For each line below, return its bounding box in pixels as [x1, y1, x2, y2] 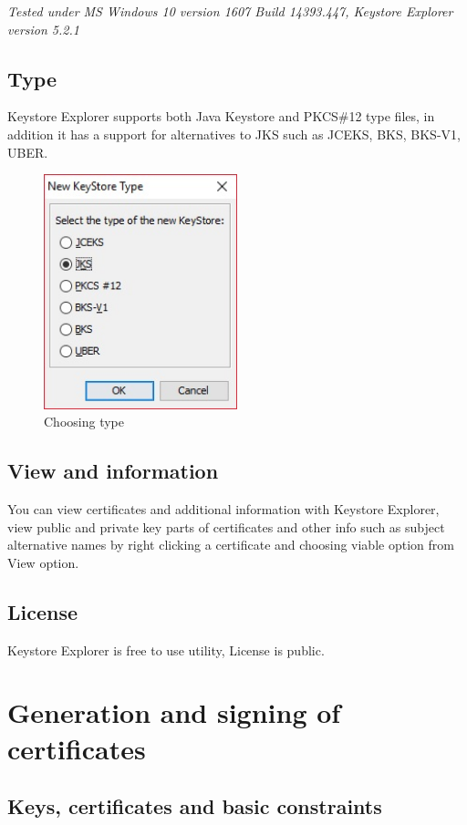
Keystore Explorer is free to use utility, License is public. [7, 640, 325, 659]
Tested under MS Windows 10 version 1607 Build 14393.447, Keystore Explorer [7, 2, 453, 20]
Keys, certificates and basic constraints [7, 792, 382, 820]
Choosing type [44, 412, 124, 431]
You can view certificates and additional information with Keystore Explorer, [7, 500, 440, 519]
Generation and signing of [7, 694, 341, 731]
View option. [7, 552, 79, 572]
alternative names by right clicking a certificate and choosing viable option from [7, 535, 454, 554]
